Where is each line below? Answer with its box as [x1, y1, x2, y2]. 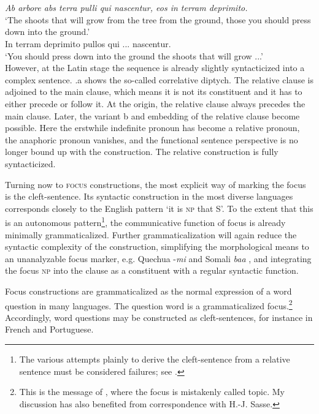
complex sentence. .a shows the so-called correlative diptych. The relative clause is [5, 73, 313, 86]
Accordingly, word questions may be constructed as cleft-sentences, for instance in [5, 310, 313, 323]
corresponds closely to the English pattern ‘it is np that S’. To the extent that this [5, 201, 313, 214]
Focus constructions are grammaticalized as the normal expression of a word [5, 284, 292, 297]
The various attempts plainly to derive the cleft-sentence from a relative [19, 352, 290, 365]
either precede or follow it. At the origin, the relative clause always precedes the [5, 97, 306, 110]
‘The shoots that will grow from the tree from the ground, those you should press [5, 13, 311, 26]
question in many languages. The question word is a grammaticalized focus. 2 [5, 297, 293, 312]
